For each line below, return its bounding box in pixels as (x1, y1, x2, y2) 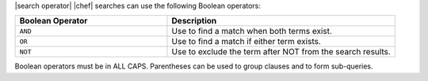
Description (171, 16, 217, 27)
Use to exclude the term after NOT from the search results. (171, 46, 392, 57)
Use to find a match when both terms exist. (171, 26, 333, 37)
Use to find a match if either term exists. (171, 36, 321, 47)
